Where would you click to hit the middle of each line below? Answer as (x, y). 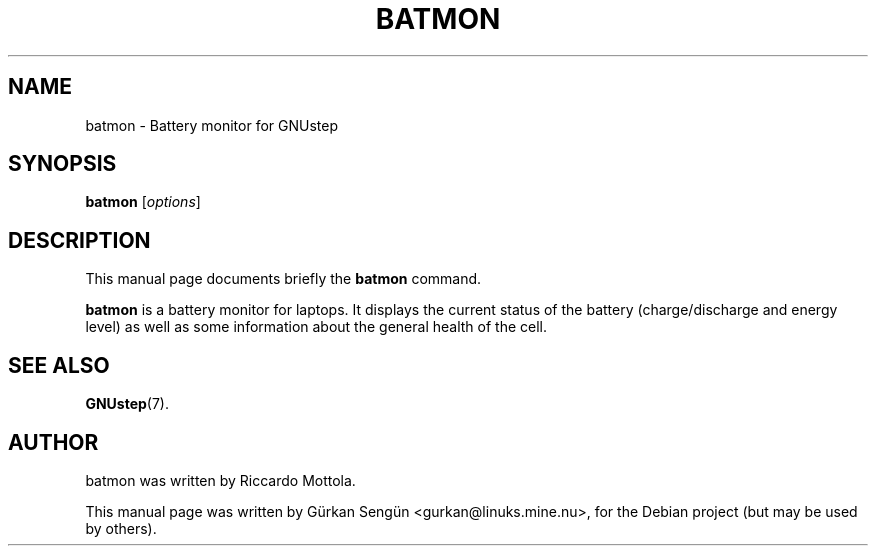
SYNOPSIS (62, 164)
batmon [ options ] (143, 202)
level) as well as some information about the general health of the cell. (316, 327)
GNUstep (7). (127, 404)
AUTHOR (53, 442)
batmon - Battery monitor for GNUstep (212, 125)
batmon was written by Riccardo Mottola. (220, 480)
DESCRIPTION (79, 240)
